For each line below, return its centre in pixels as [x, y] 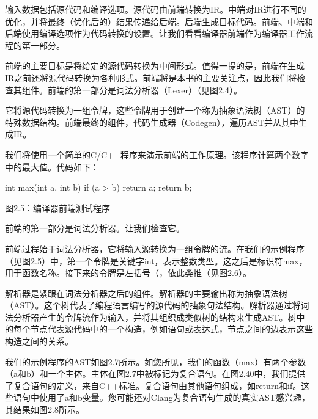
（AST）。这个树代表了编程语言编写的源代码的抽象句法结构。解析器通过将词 [157, 305]
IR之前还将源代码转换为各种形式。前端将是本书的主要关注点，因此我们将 [151, 77]
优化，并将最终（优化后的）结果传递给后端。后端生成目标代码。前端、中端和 [159, 21]
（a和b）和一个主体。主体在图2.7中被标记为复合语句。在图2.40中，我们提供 [155, 373]
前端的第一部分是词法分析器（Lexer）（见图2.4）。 [145, 89]
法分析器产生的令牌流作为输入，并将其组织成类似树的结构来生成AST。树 [151, 317]
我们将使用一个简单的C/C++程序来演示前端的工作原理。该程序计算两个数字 [157, 154]
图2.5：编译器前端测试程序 [57, 207]
